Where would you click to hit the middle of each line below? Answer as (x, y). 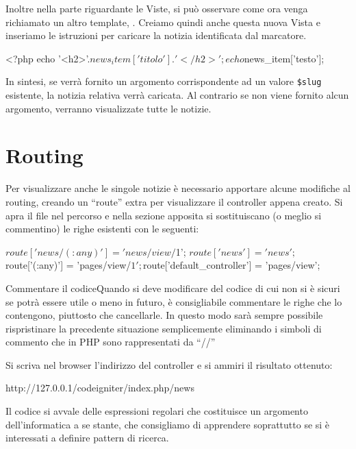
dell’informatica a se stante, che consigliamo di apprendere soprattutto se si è (168, 424)
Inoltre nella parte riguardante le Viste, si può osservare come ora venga (157, 8)
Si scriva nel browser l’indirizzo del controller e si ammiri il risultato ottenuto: (169, 364)
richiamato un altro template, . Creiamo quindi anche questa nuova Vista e (163, 22)
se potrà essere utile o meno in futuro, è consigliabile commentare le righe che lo (174, 301)
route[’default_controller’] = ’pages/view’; (231, 265)
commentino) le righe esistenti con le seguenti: (102, 229)
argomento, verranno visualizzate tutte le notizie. (109, 108)
